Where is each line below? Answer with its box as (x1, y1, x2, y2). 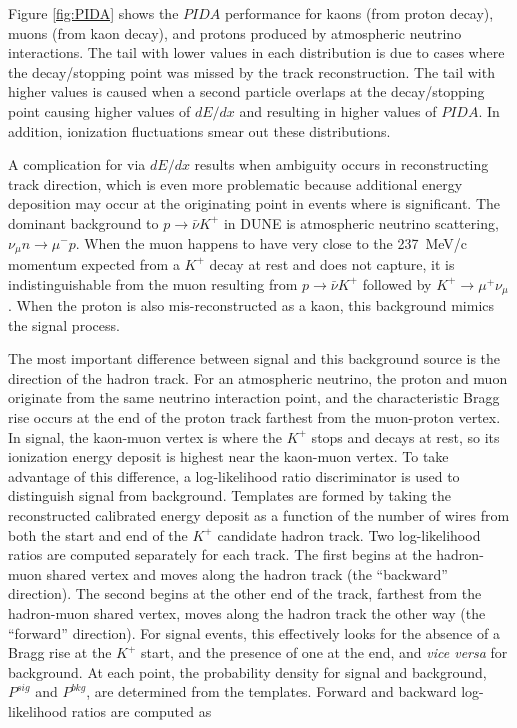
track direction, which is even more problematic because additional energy (8, 173, 463, 194)
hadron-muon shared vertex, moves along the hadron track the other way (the (8, 602, 486, 623)
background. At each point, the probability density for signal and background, (8, 661, 487, 682)
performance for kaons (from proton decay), (224, 3, 494, 23)
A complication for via (8, 154, 146, 175)
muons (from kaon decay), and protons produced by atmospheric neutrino (8, 22, 462, 43)
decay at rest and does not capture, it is (209, 253, 455, 274)
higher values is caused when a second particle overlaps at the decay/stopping (8, 81, 485, 102)
